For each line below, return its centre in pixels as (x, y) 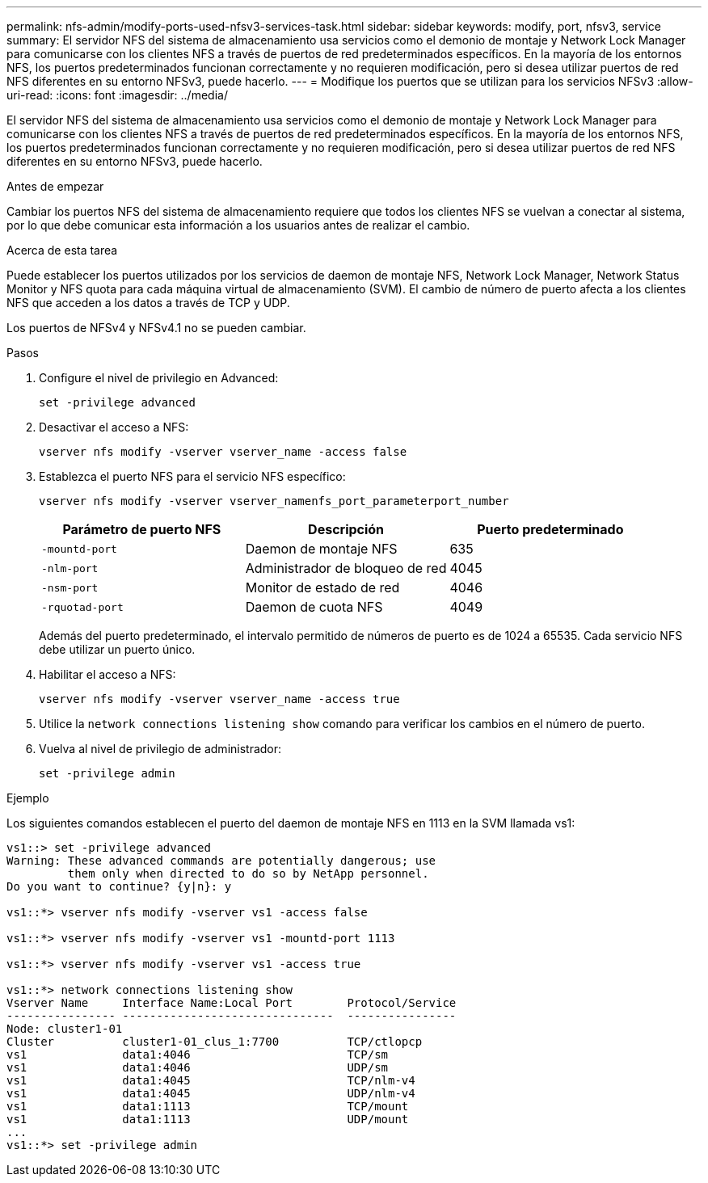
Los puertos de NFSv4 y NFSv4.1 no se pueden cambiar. (156, 328)
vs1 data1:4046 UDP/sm (198, 1067)
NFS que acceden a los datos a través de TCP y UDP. (148, 303)
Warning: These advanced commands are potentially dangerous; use (221, 861)
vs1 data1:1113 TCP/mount (208, 1106)
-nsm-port (70, 587)
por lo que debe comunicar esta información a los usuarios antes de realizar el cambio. (238, 225)
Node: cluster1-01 (65, 1029)
